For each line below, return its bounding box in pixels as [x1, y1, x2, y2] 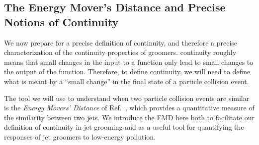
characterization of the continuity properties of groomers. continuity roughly [4, 47, 237, 57]
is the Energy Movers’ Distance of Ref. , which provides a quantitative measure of [4, 102, 255, 113]
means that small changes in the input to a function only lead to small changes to [4, 56, 254, 67]
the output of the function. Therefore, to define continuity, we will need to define [4, 66, 251, 77]
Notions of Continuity [4, 14, 119, 29]
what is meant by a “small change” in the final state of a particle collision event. [4, 76, 249, 86]
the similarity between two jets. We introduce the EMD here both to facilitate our [4, 112, 255, 122]
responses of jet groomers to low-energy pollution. [4, 131, 156, 142]
